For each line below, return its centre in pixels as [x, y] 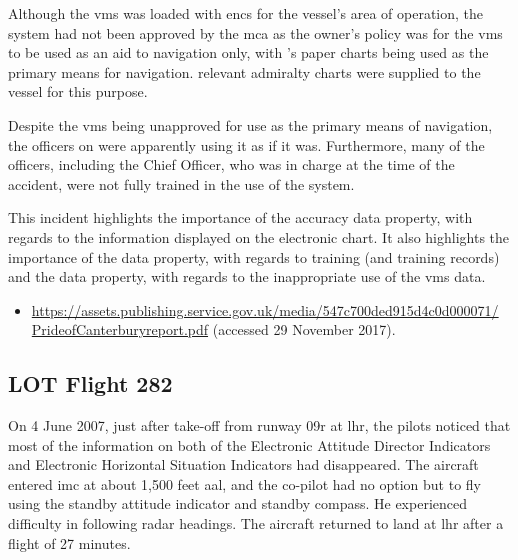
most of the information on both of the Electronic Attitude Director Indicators [249, 444]
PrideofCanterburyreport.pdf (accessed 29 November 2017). [213, 329]
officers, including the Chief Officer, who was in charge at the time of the [231, 164]
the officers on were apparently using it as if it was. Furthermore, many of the [246, 144]
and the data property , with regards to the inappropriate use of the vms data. [247, 276]
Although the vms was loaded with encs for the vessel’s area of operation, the [246, 13]
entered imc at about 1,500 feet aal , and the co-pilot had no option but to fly [244, 483]
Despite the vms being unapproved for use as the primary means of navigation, [250, 124]
